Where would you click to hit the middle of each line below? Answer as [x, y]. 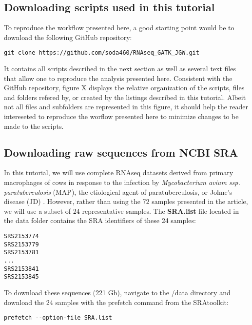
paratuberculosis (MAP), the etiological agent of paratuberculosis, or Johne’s [118, 192]
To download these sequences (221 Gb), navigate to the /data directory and [117, 292]
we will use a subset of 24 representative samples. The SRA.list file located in [122, 211]
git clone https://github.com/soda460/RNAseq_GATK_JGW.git [102, 53]
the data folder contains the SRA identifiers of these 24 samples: [100, 220]
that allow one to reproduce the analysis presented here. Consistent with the [118, 78]
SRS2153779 [21, 244]
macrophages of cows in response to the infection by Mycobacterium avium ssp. [122, 182]
